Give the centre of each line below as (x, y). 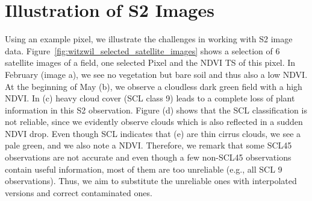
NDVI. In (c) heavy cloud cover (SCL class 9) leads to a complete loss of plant (150, 98)
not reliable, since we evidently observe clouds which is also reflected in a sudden (154, 122)
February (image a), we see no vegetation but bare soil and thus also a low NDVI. (156, 74)
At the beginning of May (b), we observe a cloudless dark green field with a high (154, 86)
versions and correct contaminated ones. (79, 192)
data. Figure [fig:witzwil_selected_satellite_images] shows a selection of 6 (142, 50)
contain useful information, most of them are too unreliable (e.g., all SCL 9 (144, 169)
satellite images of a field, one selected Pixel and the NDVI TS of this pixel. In (150, 62)
